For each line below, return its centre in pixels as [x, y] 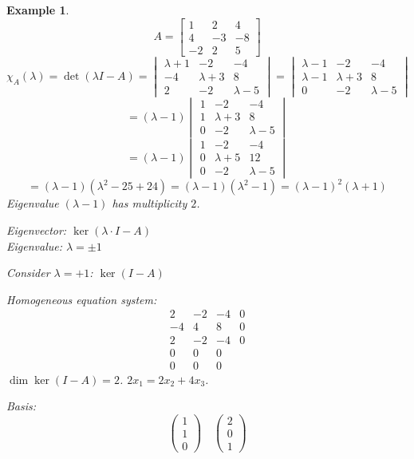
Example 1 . [38, 10]
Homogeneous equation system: [82, 299]
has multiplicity [150, 203]
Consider [28, 273]
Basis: [22, 406]
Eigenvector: [37, 230]
